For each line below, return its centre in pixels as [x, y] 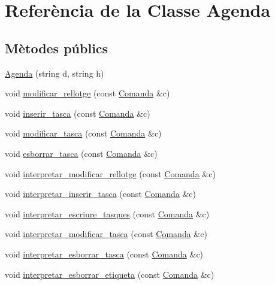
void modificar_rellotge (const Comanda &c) [87, 93]
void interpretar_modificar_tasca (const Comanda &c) [106, 234]
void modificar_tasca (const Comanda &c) [83, 133]
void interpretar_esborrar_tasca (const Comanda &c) [104, 254]
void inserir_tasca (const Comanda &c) [78, 113]
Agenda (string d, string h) [55, 73]
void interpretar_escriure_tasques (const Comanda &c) [107, 213]
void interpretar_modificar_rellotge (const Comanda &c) [110, 173]
